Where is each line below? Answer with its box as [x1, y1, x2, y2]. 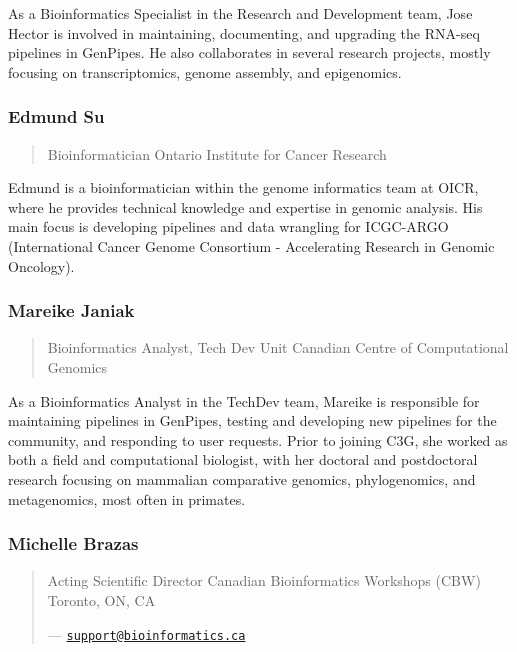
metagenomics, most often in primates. [8, 488, 246, 509]
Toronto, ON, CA [47, 589, 156, 610]
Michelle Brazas [8, 531, 139, 556]
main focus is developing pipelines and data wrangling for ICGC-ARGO [8, 216, 449, 237]
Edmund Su [8, 104, 105, 129]
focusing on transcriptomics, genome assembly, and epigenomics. [8, 61, 402, 82]
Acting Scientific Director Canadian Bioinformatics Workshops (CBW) [47, 570, 481, 591]
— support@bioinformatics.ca [47, 623, 246, 644]
